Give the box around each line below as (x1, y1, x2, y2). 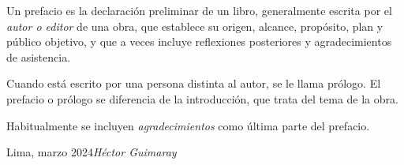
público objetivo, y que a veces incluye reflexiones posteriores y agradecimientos (6, 33, 392, 50)
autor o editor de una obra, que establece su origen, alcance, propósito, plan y (6, 17, 383, 34)
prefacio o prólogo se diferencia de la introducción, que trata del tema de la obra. (6, 90, 398, 107)
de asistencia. (6, 48, 71, 65)
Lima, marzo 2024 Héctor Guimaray (6, 144, 177, 160)
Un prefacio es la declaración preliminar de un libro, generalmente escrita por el (6, 2, 392, 18)
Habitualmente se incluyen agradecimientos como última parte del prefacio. (6, 117, 370, 133)
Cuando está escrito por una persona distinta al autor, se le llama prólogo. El (6, 75, 381, 92)
